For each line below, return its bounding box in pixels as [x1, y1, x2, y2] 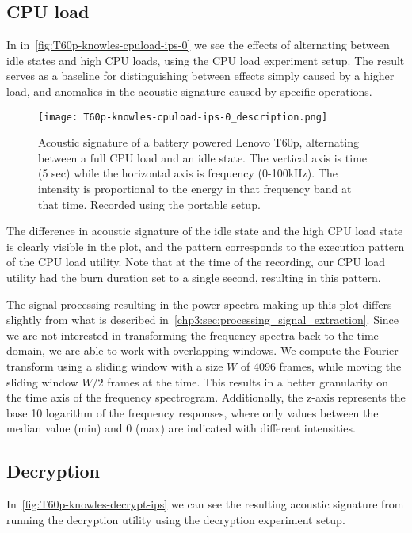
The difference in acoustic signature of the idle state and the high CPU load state [6, 223, 403, 239]
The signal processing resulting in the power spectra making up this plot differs [6, 295, 392, 312]
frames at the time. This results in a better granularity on [107, 373, 389, 390]
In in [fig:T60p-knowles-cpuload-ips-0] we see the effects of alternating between [6, 36, 390, 53]
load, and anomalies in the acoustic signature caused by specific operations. [6, 82, 372, 99]
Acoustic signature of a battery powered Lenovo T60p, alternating [38, 134, 359, 150]
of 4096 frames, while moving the [240, 357, 402, 374]
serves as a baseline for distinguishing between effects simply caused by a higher [6, 67, 395, 84]
